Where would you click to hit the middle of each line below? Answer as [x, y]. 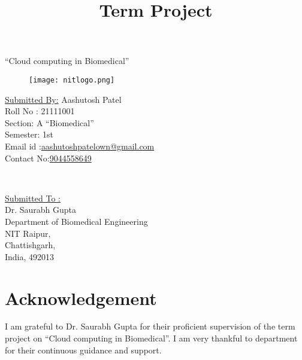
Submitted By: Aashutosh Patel [63, 99]
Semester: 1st [29, 134]
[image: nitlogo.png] [72, 80]
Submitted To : [33, 198]
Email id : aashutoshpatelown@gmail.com [80, 146]
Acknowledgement [81, 298]
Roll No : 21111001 [40, 111]
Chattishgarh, [30, 245]
